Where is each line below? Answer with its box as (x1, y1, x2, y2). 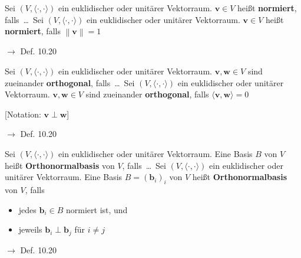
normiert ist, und (66, 203, 128, 215)
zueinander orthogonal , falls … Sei (5, 76, 135, 89)
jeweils (18, 223, 42, 236)
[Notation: (5, 107, 41, 120)
